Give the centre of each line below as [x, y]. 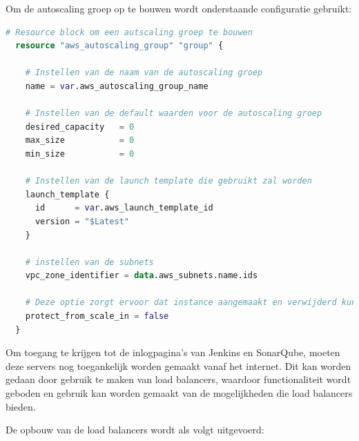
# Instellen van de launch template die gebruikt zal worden [168, 181]
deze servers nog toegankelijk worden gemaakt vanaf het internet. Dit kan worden [178, 365]
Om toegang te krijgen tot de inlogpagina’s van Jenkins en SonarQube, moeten [173, 352]
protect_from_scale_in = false [97, 316]
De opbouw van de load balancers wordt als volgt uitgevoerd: [135, 430]
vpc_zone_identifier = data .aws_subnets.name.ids [142, 276]
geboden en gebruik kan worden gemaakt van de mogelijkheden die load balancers [179, 393]
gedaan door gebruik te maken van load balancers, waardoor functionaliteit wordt [178, 379]
